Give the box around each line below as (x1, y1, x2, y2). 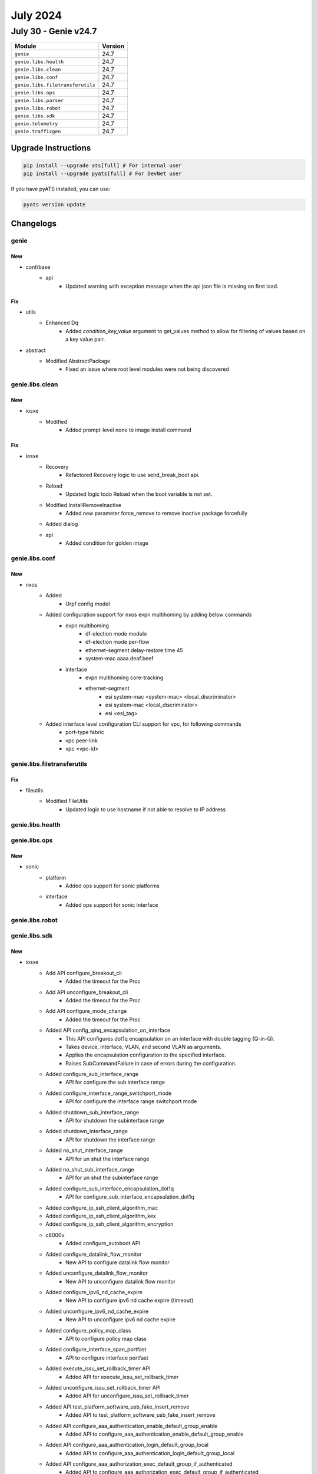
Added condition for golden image (65, 539, 148, 547)
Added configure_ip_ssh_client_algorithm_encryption (45, 1220, 174, 1228)
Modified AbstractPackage (45, 357, 111, 365)
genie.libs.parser (14, 97, 64, 103)
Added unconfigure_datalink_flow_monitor (45, 1269, 148, 1276)
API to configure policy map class (65, 1335, 147, 1343)
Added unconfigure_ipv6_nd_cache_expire (45, 1308, 149, 1315)
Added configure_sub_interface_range (45, 1071, 139, 1078)
